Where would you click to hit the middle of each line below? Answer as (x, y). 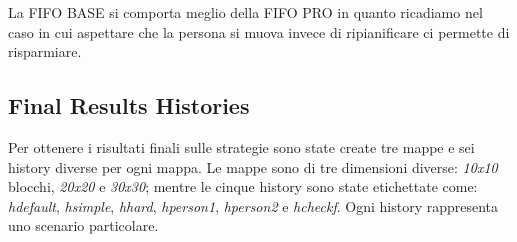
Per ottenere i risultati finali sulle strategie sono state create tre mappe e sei (241, 146)
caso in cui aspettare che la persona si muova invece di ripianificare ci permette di (259, 31)
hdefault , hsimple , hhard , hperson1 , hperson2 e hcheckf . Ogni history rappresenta (253, 205)
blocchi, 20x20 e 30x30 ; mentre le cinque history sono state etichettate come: (243, 186)
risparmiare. (45, 51)
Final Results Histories (129, 105)
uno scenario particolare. (83, 225)
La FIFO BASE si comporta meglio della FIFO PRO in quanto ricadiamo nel (245, 12)
